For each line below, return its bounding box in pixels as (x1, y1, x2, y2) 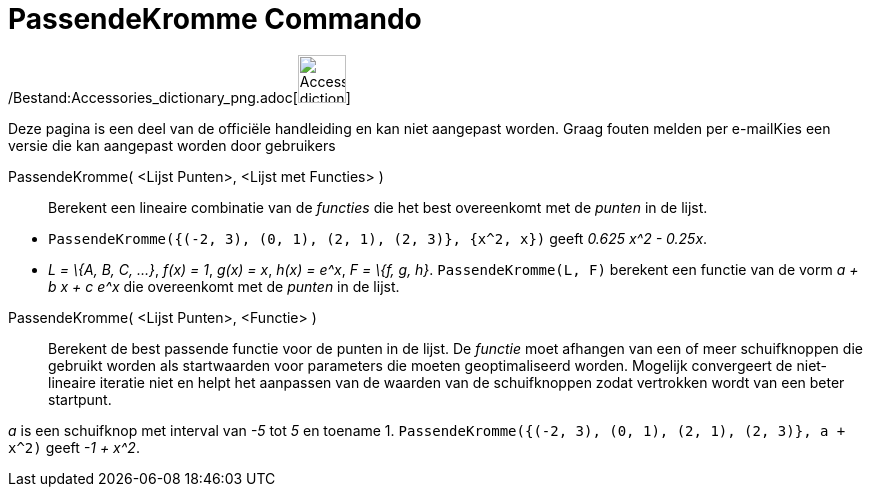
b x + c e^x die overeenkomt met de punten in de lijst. (48, 277, 400, 295)
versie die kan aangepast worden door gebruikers (8, 136, 336, 154)
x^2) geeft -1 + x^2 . (8, 438, 140, 456)
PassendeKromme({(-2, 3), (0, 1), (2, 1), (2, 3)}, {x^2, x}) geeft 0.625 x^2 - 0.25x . (48, 229, 708, 247)
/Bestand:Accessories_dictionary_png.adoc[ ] (8, 88, 351, 106)
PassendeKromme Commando (8, 2, 422, 36)
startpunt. (48, 390, 112, 408)
